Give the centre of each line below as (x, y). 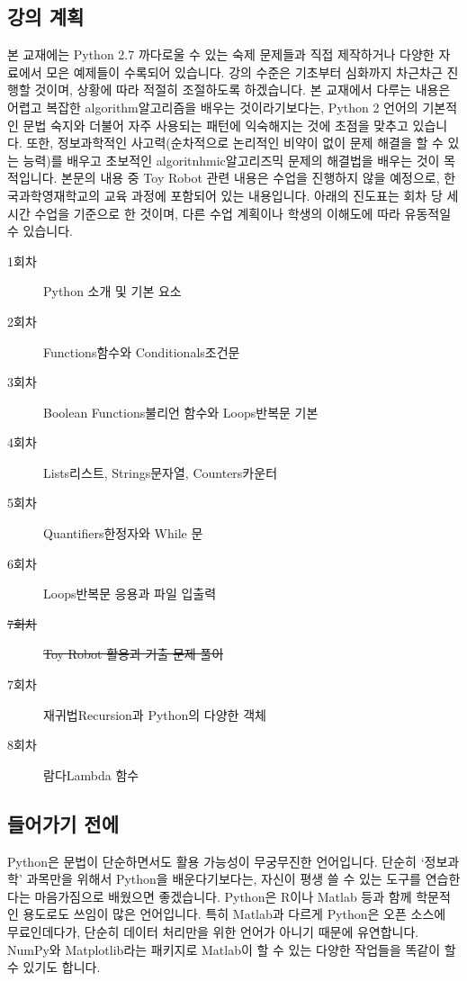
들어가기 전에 (63, 823)
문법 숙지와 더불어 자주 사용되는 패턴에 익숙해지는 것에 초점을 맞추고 (216, 125)
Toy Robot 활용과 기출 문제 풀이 (134, 654)
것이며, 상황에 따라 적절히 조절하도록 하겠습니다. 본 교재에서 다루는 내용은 (242, 90)
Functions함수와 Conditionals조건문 (142, 351)
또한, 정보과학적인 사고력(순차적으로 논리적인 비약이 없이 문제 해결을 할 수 (235, 143)
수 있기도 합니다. (54, 967)
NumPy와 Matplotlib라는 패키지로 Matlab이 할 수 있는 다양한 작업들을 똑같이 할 (232, 949)
